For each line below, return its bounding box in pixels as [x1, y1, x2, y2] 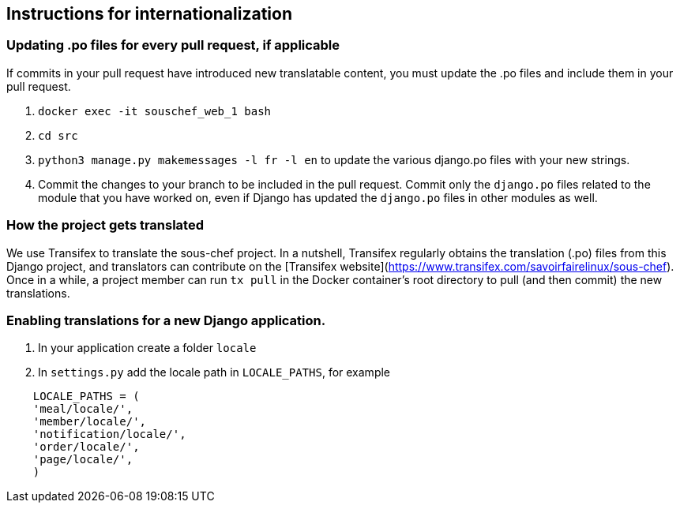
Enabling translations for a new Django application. [6, 312, 326, 328]
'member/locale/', [32, 415, 147, 429]
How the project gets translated [6, 217, 205, 234]
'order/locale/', [32, 440, 140, 454]
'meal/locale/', [32, 402, 133, 416]
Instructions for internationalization [6, 4, 292, 24]
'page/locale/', [32, 453, 133, 466]
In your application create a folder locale [38, 341, 257, 355]
